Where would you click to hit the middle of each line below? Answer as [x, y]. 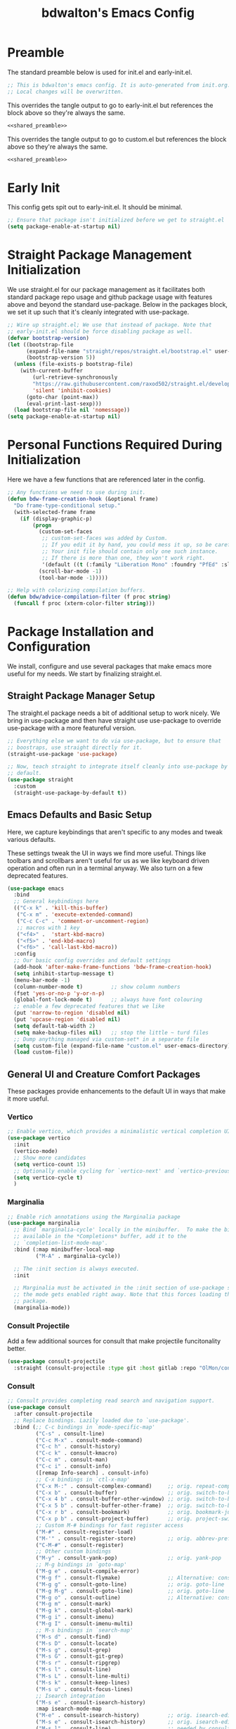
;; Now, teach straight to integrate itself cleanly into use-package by [118, 766]
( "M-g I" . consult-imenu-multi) [84, 1624]
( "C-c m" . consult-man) [72, 1460]
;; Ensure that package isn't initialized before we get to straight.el [116, 220]
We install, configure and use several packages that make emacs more [110, 666]
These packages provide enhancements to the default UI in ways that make [117, 1092]
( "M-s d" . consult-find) [73, 1637]
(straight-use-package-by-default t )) [71, 793]
